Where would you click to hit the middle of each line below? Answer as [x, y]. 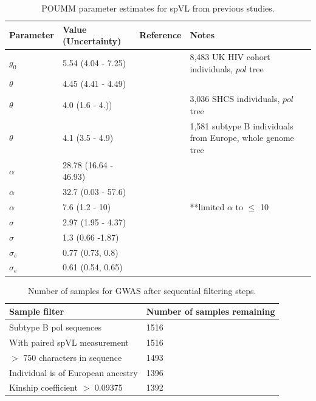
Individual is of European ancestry [74, 372]
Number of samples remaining [211, 311]
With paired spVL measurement [69, 342]
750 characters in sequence [73, 357]
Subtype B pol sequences [56, 327]
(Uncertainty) [92, 41]
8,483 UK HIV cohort [230, 57]
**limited [207, 207]
